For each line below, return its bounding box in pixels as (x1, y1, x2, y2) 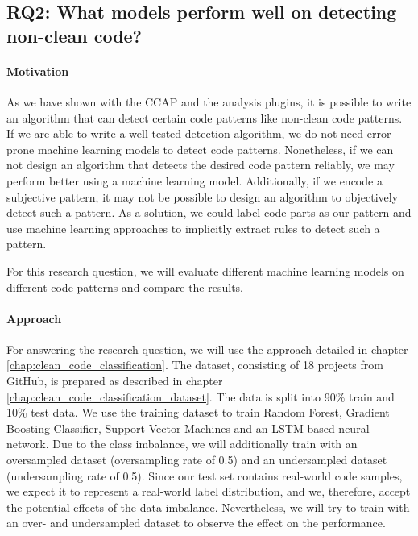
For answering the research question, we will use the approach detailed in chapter (6, 340, 408, 357)
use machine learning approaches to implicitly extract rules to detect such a (6, 219, 380, 236)
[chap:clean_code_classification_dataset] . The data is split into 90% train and (6, 388, 395, 405)
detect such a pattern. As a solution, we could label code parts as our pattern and (6, 204, 412, 221)
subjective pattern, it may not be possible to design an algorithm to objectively (6, 188, 399, 205)
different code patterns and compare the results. (6, 278, 243, 295)
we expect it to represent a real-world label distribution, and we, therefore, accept (6, 483, 411, 500)
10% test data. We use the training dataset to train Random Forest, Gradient (6, 404, 390, 421)
